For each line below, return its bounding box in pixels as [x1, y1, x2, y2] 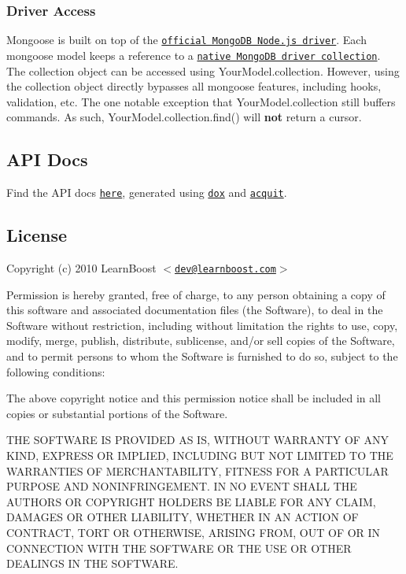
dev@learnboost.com [175, 263, 276, 275]
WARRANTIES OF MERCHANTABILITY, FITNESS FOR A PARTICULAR [6, 462, 389, 479]
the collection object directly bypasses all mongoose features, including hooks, [6, 78, 382, 94]
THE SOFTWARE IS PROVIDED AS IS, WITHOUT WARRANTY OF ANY [6, 431, 389, 448]
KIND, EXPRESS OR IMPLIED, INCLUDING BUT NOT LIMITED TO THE [6, 446, 393, 463]
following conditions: [6, 363, 105, 380]
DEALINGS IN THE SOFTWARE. [6, 555, 179, 572]
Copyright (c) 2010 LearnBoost [6, 259, 157, 276]
